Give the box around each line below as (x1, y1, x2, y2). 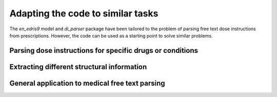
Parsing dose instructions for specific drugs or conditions (9, 46, 199, 55)
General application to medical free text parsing (9, 79, 165, 87)
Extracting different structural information (9, 62, 147, 71)
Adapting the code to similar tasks (9, 8, 159, 19)
